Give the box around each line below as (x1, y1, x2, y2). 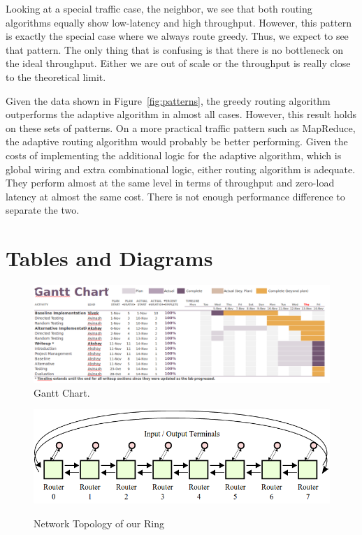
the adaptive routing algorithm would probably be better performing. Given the (6, 134, 348, 149)
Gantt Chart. (34, 385, 90, 400)
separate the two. (6, 203, 80, 217)
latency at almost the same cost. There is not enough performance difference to (6, 189, 345, 203)
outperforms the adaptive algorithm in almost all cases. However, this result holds (6, 107, 356, 122)
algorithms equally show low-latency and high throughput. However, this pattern (6, 15, 352, 29)
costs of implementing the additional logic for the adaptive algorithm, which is (6, 147, 342, 162)
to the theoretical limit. (6, 69, 106, 84)
